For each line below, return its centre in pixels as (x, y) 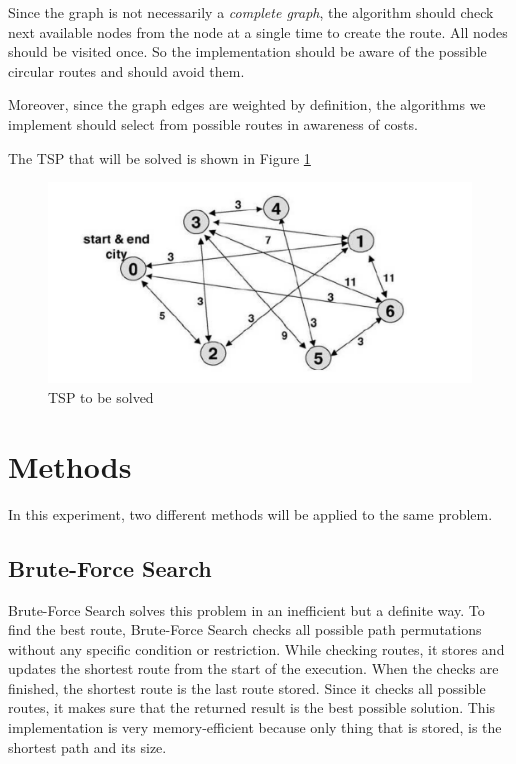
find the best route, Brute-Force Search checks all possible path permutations (245, 629)
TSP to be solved (101, 396)
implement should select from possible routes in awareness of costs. (213, 123)
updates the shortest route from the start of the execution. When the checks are (253, 668)
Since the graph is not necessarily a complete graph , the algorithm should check (251, 12)
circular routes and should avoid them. (126, 70)
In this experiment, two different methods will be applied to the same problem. (250, 513)
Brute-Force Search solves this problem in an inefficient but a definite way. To (246, 609)
